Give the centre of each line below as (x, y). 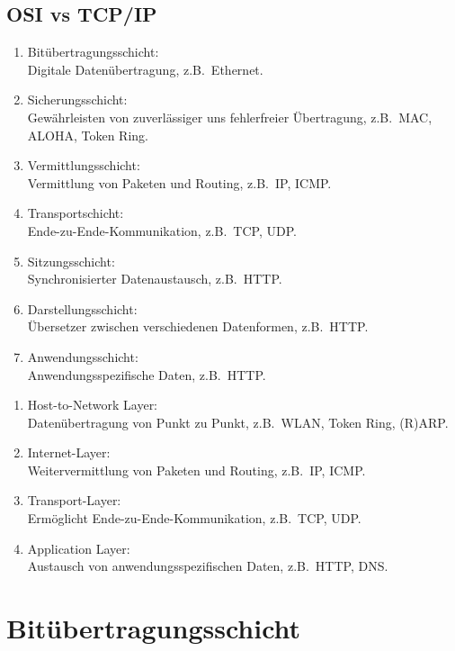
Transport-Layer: (74, 500)
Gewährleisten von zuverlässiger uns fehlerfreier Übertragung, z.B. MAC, (230, 117)
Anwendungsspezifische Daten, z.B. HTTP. (147, 374)
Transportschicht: (76, 213)
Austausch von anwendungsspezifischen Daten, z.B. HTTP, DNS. (208, 566)
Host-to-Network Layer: (93, 405)
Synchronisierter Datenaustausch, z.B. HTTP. (155, 279)
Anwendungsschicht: (83, 356)
